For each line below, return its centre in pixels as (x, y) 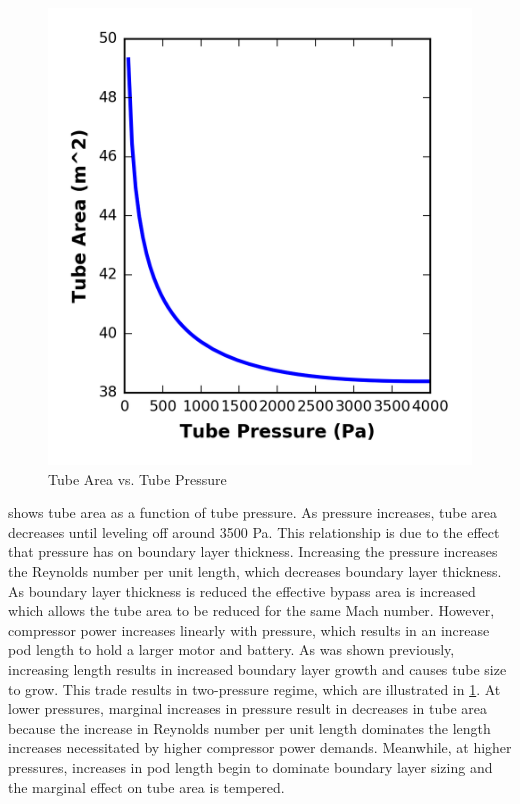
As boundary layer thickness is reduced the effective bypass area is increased (242, 590)
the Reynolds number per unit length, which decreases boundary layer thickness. (255, 570)
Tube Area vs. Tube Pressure (137, 478)
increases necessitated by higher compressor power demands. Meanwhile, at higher (260, 747)
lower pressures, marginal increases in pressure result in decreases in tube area (248, 708)
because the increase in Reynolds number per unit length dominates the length (249, 727)
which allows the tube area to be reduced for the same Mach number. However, (251, 610)
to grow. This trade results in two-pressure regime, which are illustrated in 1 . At (254, 688)
